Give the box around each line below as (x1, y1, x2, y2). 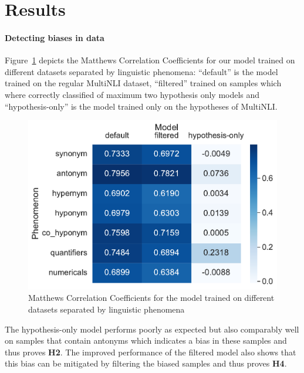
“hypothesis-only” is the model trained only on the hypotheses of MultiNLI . (5, 100, 278, 112)
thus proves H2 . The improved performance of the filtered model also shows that (5, 345, 296, 358)
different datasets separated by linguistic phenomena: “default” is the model (5, 65, 278, 77)
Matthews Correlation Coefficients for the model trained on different (28, 291, 275, 304)
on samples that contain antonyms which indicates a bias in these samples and (5, 334, 287, 347)
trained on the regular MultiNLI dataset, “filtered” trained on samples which (5, 77, 282, 89)
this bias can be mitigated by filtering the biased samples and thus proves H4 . (5, 357, 287, 369)
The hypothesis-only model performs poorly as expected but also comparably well (5, 323, 299, 335)
